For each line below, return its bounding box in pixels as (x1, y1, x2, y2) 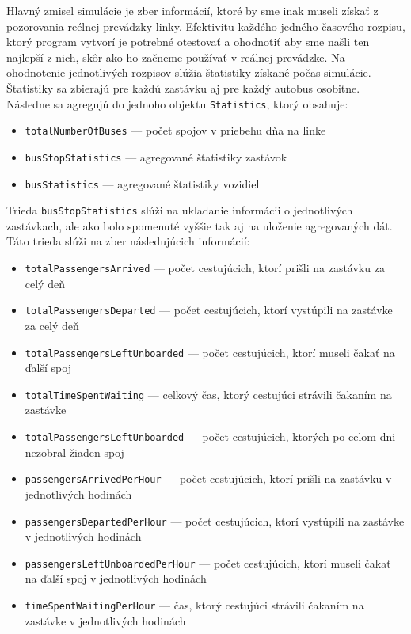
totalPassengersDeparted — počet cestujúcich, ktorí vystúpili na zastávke (25, 302, 393, 318)
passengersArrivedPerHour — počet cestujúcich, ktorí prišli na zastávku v (25, 470, 392, 487)
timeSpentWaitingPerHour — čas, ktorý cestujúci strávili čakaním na (25, 597, 364, 613)
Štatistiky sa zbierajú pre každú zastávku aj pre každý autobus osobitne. (6, 79, 360, 96)
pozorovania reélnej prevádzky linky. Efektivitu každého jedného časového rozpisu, (6, 17, 405, 34)
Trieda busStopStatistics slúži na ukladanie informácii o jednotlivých (6, 202, 353, 218)
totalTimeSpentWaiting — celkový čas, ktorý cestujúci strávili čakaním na (25, 385, 392, 402)
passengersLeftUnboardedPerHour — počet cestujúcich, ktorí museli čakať (25, 554, 391, 571)
